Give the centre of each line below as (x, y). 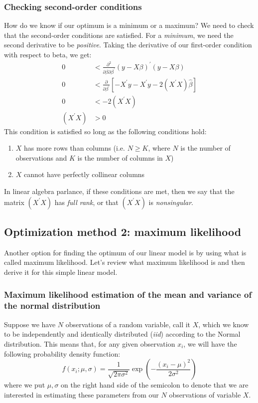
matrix (14, 202)
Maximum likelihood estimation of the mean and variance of (128, 294)
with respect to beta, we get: (48, 54)
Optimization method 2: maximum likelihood (123, 232)
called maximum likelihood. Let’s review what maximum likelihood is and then (125, 262)
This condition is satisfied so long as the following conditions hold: (105, 131)
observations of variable (205, 394)
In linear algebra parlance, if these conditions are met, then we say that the (119, 191)
